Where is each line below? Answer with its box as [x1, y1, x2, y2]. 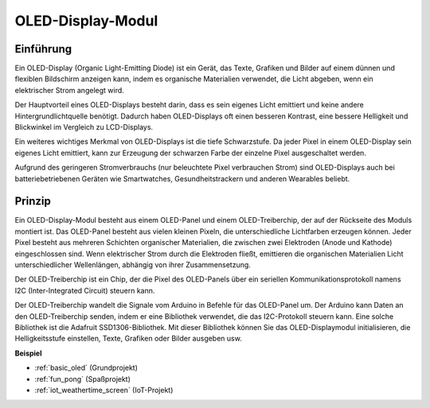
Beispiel [14, 348, 42, 358]
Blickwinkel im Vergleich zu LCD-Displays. [14, 122, 154, 132]
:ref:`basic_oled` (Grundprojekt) [34, 363, 139, 373]
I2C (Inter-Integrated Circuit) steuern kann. [14, 286, 155, 295]
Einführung [14, 42, 72, 56]
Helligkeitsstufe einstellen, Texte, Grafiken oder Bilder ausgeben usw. [14, 334, 242, 344]
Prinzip [14, 195, 51, 208]
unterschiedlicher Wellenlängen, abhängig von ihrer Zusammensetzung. [14, 260, 251, 270]
